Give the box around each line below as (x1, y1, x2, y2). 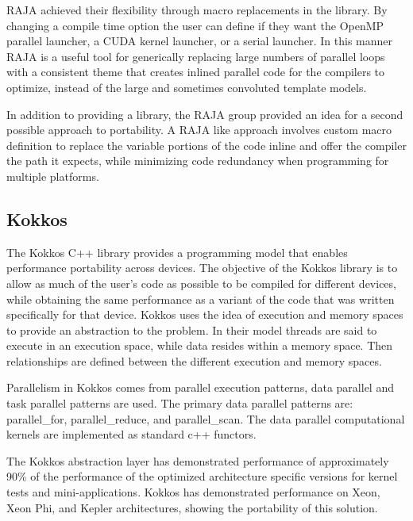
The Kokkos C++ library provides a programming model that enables (6, 243, 348, 260)
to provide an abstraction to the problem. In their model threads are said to (6, 321, 377, 338)
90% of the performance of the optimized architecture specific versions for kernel (6, 468, 398, 485)
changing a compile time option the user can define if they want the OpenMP (6, 17, 384, 33)
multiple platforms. (6, 167, 99, 184)
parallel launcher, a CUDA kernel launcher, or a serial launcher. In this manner (6, 33, 393, 49)
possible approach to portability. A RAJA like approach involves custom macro (6, 121, 392, 138)
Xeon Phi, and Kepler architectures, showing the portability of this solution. (6, 499, 378, 515)
